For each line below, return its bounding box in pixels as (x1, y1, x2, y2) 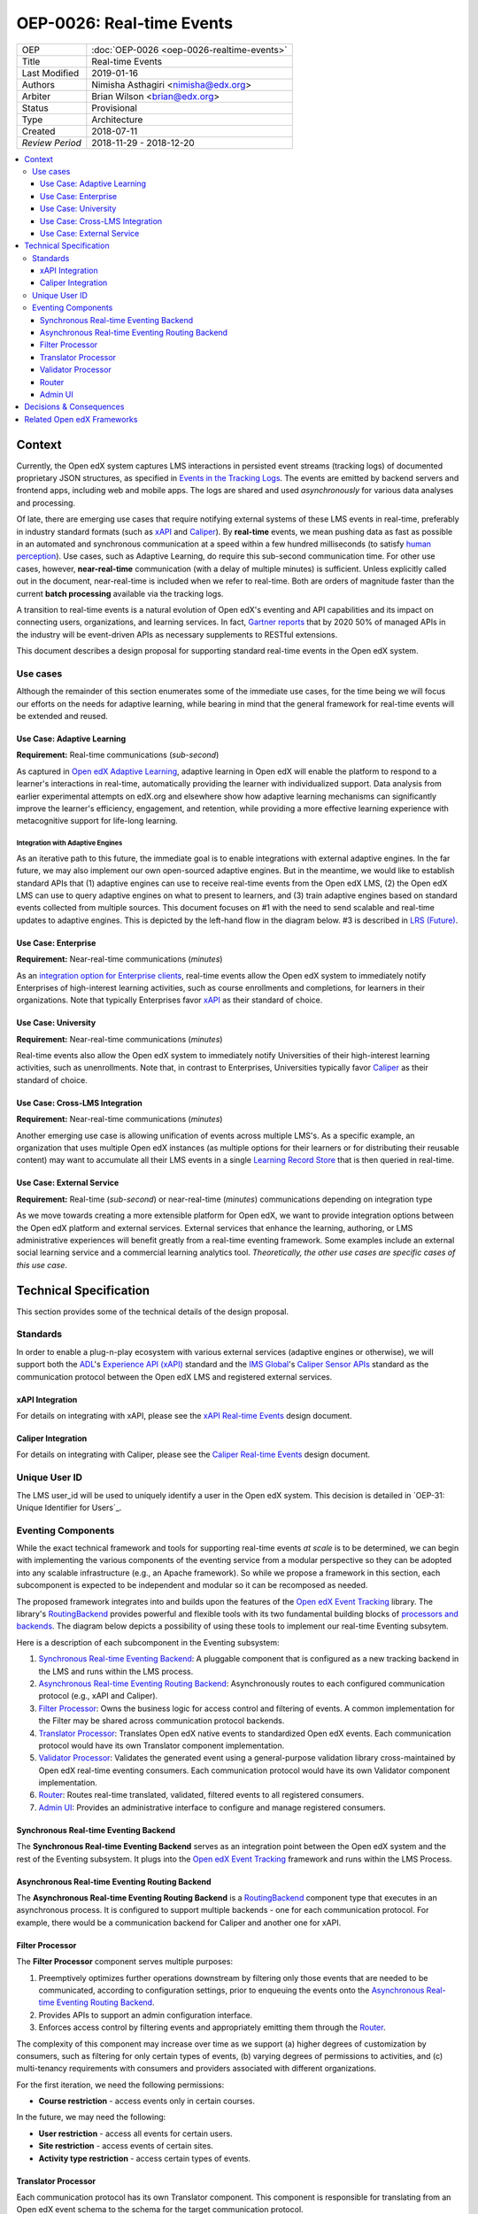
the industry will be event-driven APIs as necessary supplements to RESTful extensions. (16, 629, 338, 639)
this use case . (16, 1259, 68, 1270)
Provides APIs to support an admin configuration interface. (38, 2009, 253, 2020)
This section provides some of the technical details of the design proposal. (16, 1306, 289, 1317)
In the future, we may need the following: (16, 2112, 166, 2123)
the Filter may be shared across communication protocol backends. (38, 1715, 285, 1726)
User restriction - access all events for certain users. (38, 2128, 234, 2139)
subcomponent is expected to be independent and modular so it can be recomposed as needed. (16, 1580, 368, 1591)
